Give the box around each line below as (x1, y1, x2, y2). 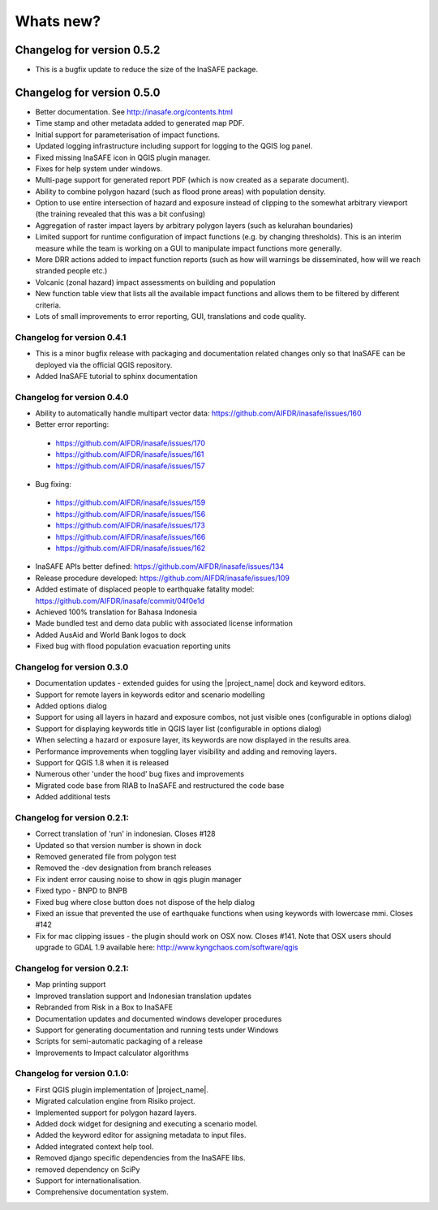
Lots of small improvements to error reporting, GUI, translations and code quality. (35, 312, 307, 321)
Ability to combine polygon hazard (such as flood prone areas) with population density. (35, 187, 326, 196)
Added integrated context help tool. (35, 1141, 154, 1152)
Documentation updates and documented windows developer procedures (35, 1014, 282, 1023)
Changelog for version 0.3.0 (15, 661, 129, 673)
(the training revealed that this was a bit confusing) (35, 209, 206, 219)
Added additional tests (35, 792, 111, 802)
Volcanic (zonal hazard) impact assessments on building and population (35, 277, 276, 287)
